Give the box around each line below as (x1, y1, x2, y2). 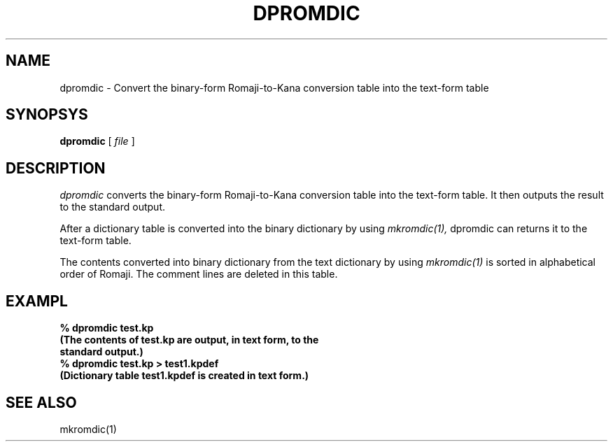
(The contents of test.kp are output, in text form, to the (59, 334, 319, 346)
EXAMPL (6, 292, 68, 310)
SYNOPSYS (6, 106, 88, 124)
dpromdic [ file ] (59, 135, 135, 148)
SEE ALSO (6, 393, 77, 411)
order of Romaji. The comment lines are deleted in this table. (59, 268, 338, 281)
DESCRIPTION (6, 159, 106, 177)
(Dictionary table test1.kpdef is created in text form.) (59, 369, 309, 382)
